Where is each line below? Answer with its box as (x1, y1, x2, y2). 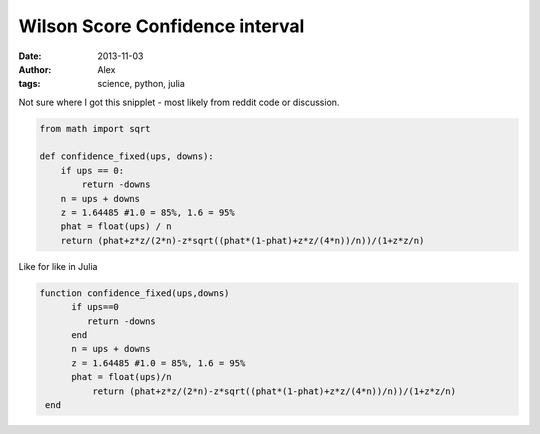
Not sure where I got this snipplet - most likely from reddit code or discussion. (18, 96, 340, 108)
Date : (18, 50, 42, 62)
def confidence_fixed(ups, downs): (39, 151, 214, 162)
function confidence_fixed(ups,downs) (39, 287, 230, 299)
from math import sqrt (39, 123, 151, 134)
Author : (18, 63, 52, 75)
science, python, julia (97, 78, 185, 90)
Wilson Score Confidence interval (18, 15, 305, 37)
